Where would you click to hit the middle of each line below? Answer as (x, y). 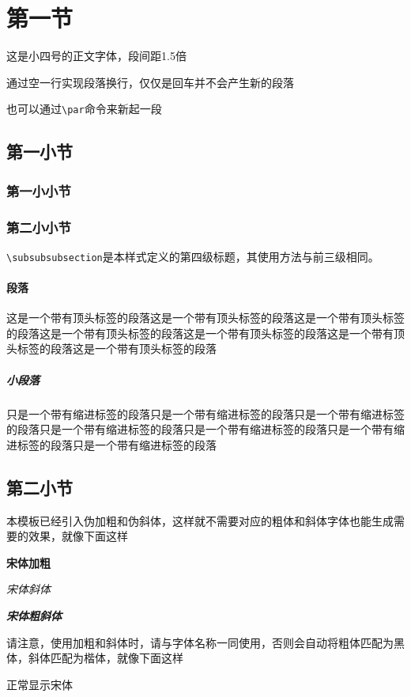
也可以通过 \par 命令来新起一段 (84, 109)
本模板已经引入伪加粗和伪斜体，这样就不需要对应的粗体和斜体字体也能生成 (200, 520)
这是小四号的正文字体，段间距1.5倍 (96, 56)
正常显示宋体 (40, 684)
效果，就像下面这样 (78, 536)
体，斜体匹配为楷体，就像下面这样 (95, 658)
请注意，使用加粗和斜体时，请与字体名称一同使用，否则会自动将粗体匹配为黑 (205, 642)
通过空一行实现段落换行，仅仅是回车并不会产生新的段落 (150, 82)
